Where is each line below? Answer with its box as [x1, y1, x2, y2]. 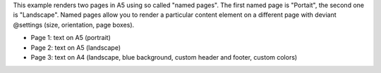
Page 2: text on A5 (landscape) [30, 43, 121, 52]
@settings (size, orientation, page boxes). [13, 20, 135, 29]
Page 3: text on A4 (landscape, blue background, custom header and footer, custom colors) [30, 53, 298, 61]
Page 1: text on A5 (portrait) [30, 34, 111, 42]
